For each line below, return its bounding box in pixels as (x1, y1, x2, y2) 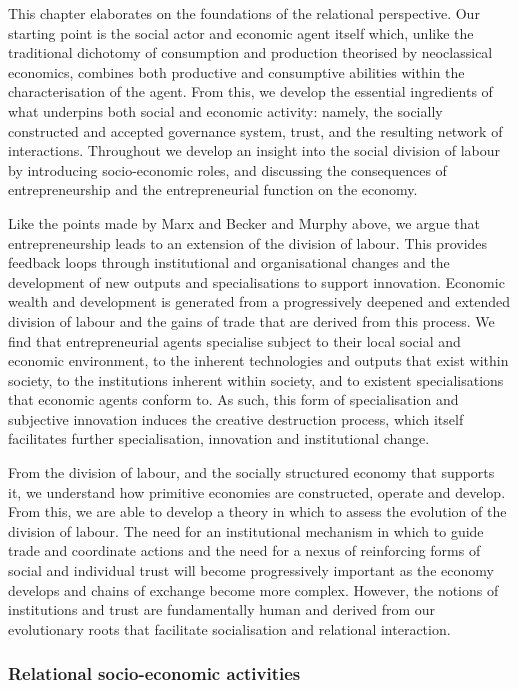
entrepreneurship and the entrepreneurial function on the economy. (8, 179, 418, 200)
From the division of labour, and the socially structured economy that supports (8, 462, 495, 483)
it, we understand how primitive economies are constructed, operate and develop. (8, 481, 506, 502)
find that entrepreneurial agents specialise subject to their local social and (8, 330, 461, 351)
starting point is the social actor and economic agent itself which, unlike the (8, 22, 474, 43)
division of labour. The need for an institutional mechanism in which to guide (8, 520, 484, 541)
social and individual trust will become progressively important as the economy (8, 560, 494, 581)
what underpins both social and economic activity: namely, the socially (8, 100, 443, 121)
